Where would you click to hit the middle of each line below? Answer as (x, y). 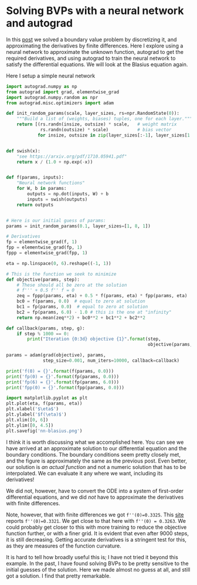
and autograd (40, 23)
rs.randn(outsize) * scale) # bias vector (106, 130)
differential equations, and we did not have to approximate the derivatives (95, 497)
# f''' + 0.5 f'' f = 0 (46, 290)
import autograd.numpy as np (42, 86)
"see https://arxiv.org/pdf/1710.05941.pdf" (72, 157)
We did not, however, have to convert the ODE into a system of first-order (95, 491)
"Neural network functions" (51, 183)
